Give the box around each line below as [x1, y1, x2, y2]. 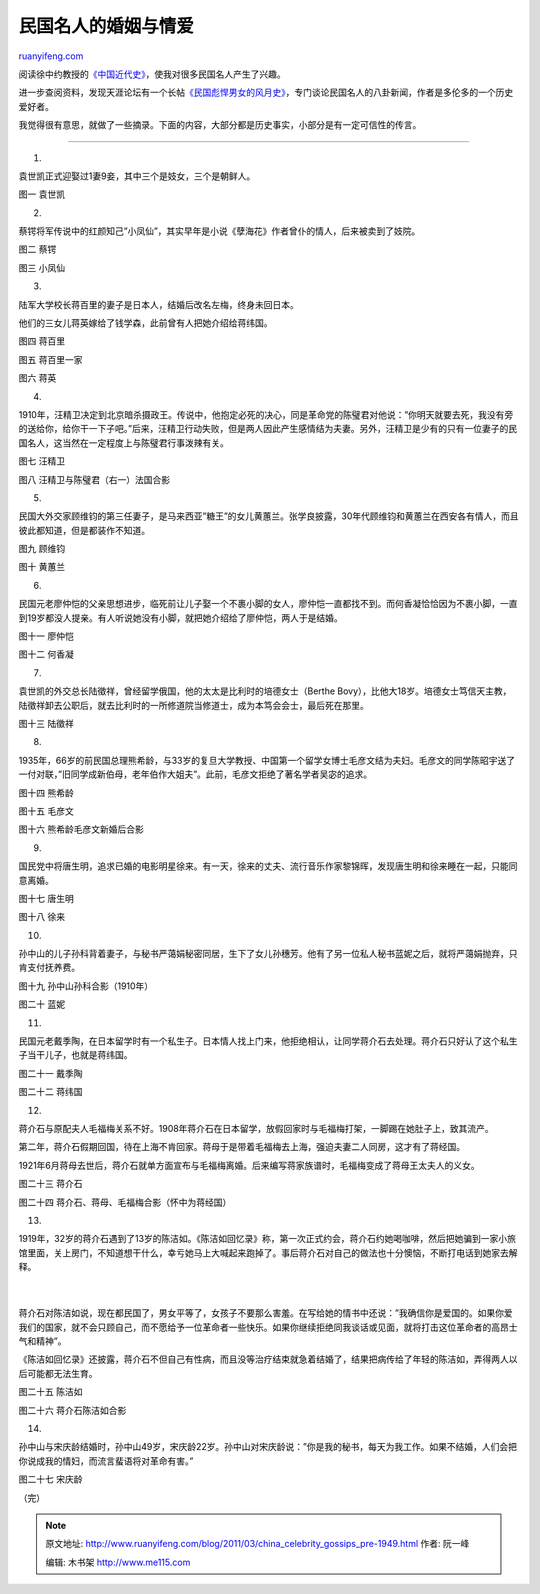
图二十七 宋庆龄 [18, 1473, 83, 1485]
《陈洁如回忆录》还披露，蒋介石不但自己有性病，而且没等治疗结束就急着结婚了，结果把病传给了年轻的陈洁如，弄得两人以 [18, 1353, 518, 1365]
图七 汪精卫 [18, 455, 65, 467]
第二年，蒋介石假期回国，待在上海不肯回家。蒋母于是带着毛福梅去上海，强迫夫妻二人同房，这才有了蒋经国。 [18, 1141, 465, 1153]
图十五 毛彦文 [18, 805, 74, 817]
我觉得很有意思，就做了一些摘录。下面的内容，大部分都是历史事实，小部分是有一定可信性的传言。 [18, 119, 422, 131]
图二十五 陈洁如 [18, 1386, 83, 1398]
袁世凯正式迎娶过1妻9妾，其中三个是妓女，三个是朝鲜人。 [18, 170, 256, 182]
